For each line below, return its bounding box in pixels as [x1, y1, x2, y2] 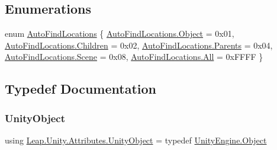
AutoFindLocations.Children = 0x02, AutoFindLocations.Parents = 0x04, [5, 39, 273, 51]
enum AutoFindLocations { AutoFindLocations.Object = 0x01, [5, 27, 234, 40]
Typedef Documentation [5, 79, 156, 98]
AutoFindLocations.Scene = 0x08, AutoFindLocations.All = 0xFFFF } [5, 50, 263, 63]
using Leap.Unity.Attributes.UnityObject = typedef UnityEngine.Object [5, 133, 267, 146]
